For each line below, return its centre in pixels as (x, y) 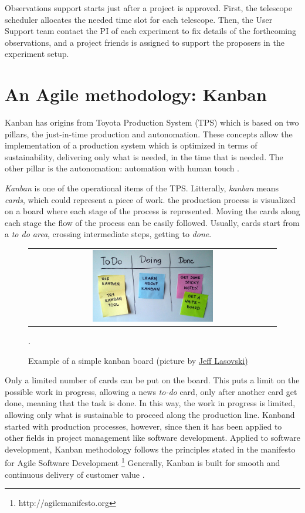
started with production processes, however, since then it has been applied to (143, 426)
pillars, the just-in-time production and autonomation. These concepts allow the (149, 134)
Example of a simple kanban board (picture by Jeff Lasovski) (138, 360)
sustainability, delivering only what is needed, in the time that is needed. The (144, 156)
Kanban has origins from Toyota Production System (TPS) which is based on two (152, 122)
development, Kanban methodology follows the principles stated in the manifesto (150, 449)
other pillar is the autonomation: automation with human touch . (122, 168)
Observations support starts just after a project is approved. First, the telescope (148, 8)
